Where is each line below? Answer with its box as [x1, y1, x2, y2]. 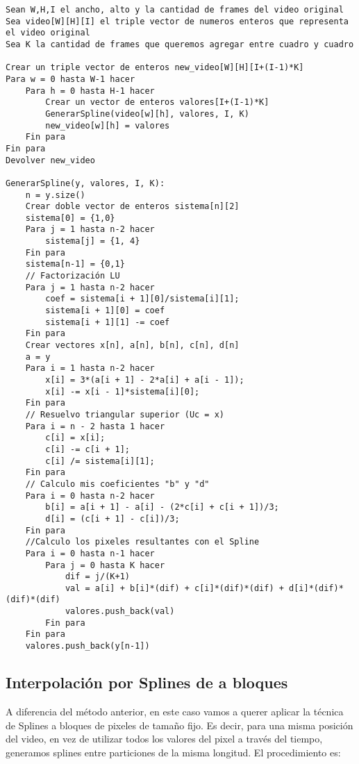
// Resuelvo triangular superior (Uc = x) [25, 409, 224, 420]
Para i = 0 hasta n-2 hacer [25, 490, 155, 501]
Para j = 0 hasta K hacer [45, 560, 165, 570]
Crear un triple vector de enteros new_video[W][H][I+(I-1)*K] [6, 63, 304, 73]
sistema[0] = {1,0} [25, 213, 115, 223]
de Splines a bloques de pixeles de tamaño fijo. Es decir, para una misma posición [6, 717, 353, 732]
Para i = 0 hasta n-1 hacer [25, 548, 155, 558]
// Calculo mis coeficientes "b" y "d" [25, 479, 210, 489]
